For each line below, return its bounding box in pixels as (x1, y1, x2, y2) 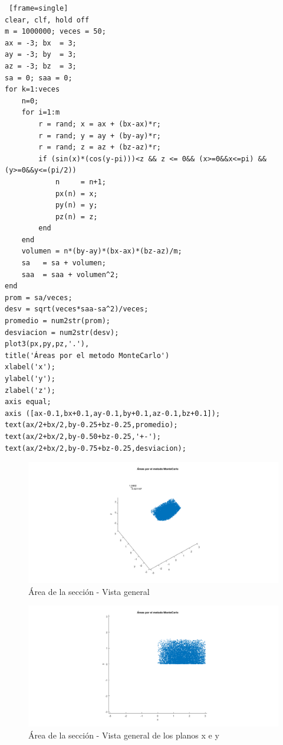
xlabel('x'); (5, 363, 55, 372)
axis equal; (5, 398, 51, 406)
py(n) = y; (55, 201, 98, 210)
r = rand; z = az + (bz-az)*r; (38, 143, 161, 152)
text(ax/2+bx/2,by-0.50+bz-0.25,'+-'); (5, 432, 161, 441)
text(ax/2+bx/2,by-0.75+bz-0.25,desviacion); (5, 444, 186, 453)
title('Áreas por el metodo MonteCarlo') (5, 351, 170, 360)
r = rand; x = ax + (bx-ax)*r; (38, 119, 161, 128)
